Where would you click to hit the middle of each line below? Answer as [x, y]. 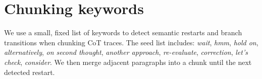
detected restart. [30, 72]
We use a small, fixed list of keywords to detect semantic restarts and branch [123, 32]
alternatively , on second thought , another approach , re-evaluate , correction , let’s [126, 52]
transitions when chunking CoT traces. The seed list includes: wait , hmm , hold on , [131, 42]
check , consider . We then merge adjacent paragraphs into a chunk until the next [128, 62]
